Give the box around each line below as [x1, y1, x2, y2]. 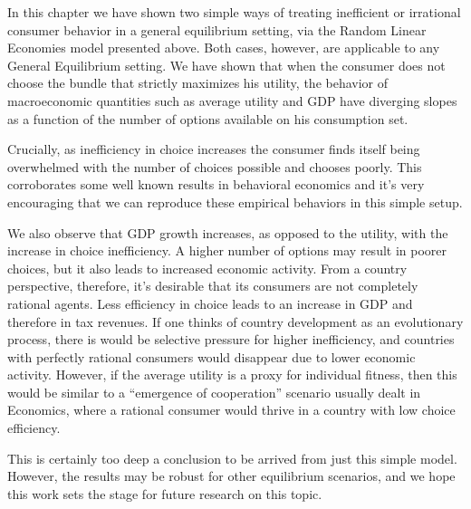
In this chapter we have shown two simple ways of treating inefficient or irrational [7, 3, 461, 21]
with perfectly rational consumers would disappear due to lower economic [7, 347, 416, 366]
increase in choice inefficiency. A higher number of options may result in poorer [7, 241, 447, 260]
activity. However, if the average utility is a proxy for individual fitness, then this [7, 365, 457, 384]
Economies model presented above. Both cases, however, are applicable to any [7, 38, 440, 57]
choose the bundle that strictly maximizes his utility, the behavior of [7, 73, 389, 92]
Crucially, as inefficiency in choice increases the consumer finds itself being [7, 139, 420, 158]
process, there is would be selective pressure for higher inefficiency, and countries [7, 330, 455, 349]
